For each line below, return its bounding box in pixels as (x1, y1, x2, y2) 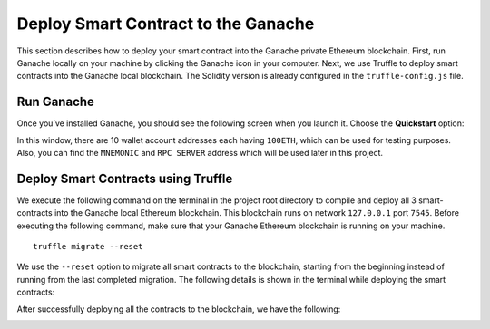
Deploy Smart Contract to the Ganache (16, 14, 315, 34)
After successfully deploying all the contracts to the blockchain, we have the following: (16, 304, 341, 314)
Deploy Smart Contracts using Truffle (16, 170, 233, 186)
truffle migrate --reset (33, 241, 143, 252)
